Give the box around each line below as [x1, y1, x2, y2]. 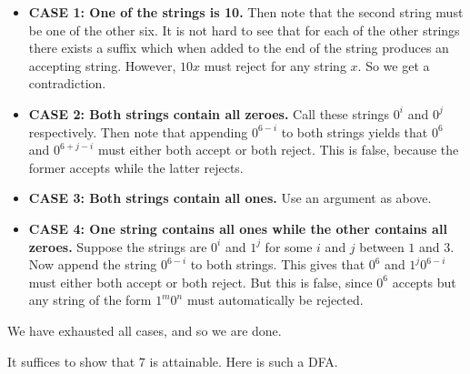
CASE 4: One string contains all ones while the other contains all [28, 218, 447, 238]
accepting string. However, [28, 56, 176, 75]
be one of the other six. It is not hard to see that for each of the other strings [28, 20, 460, 39]
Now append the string [28, 255, 157, 274]
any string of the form [28, 290, 152, 309]
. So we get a [357, 56, 430, 75]
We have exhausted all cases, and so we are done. [7, 320, 282, 339]
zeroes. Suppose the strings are [28, 237, 207, 256]
